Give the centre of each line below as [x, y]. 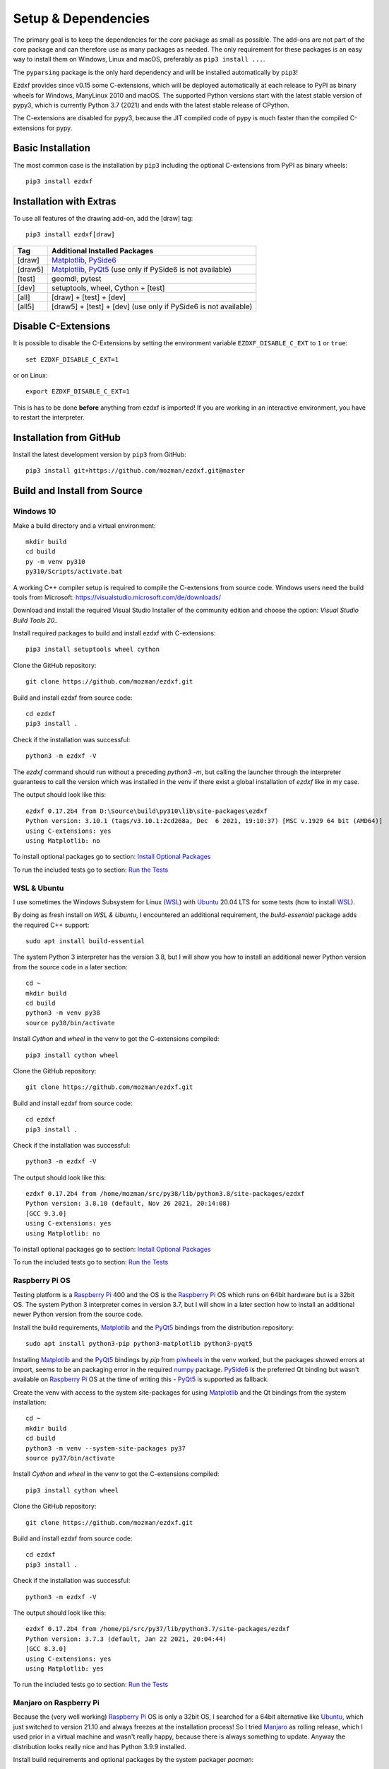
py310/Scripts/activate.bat [74, 572]
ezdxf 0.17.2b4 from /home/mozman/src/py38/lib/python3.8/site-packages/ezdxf [165, 1194]
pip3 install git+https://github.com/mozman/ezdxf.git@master [136, 471]
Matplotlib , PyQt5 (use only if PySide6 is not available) [142, 269]
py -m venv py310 [55, 561]
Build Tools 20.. [36, 620]
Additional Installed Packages [103, 250]
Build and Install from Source [78, 491]
